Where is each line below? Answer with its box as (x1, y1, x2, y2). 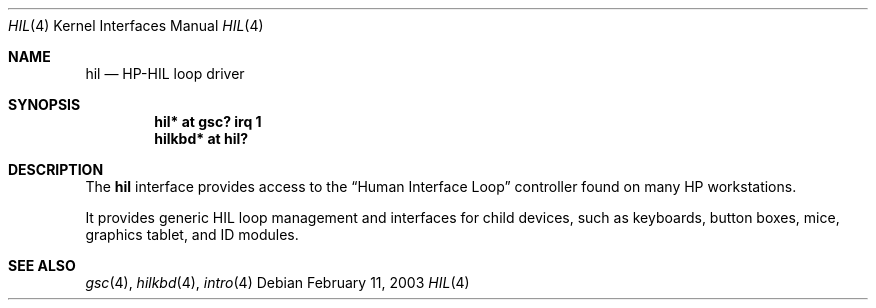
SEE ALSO (8, 257, 76, 274)
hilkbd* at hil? (154, 130, 249, 147)
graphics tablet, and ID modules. (85, 226, 299, 243)
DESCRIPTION (8, 161, 104, 178)
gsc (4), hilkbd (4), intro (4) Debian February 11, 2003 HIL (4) (85, 274, 470, 291)
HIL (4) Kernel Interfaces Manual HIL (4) (8, 17, 264, 34)
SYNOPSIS (8, 96, 81, 113)
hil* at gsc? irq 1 (154, 113, 262, 130)
